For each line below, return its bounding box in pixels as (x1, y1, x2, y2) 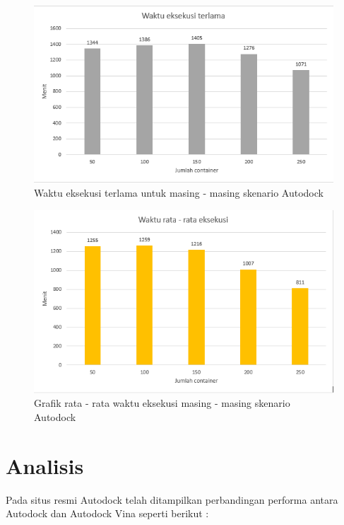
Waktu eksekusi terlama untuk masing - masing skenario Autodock (34, 185, 324, 200)
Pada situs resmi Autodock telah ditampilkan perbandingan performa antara (6, 492, 338, 507)
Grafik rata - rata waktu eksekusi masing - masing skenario (34, 396, 290, 410)
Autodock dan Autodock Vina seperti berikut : (6, 506, 209, 521)
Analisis (6, 451, 84, 480)
